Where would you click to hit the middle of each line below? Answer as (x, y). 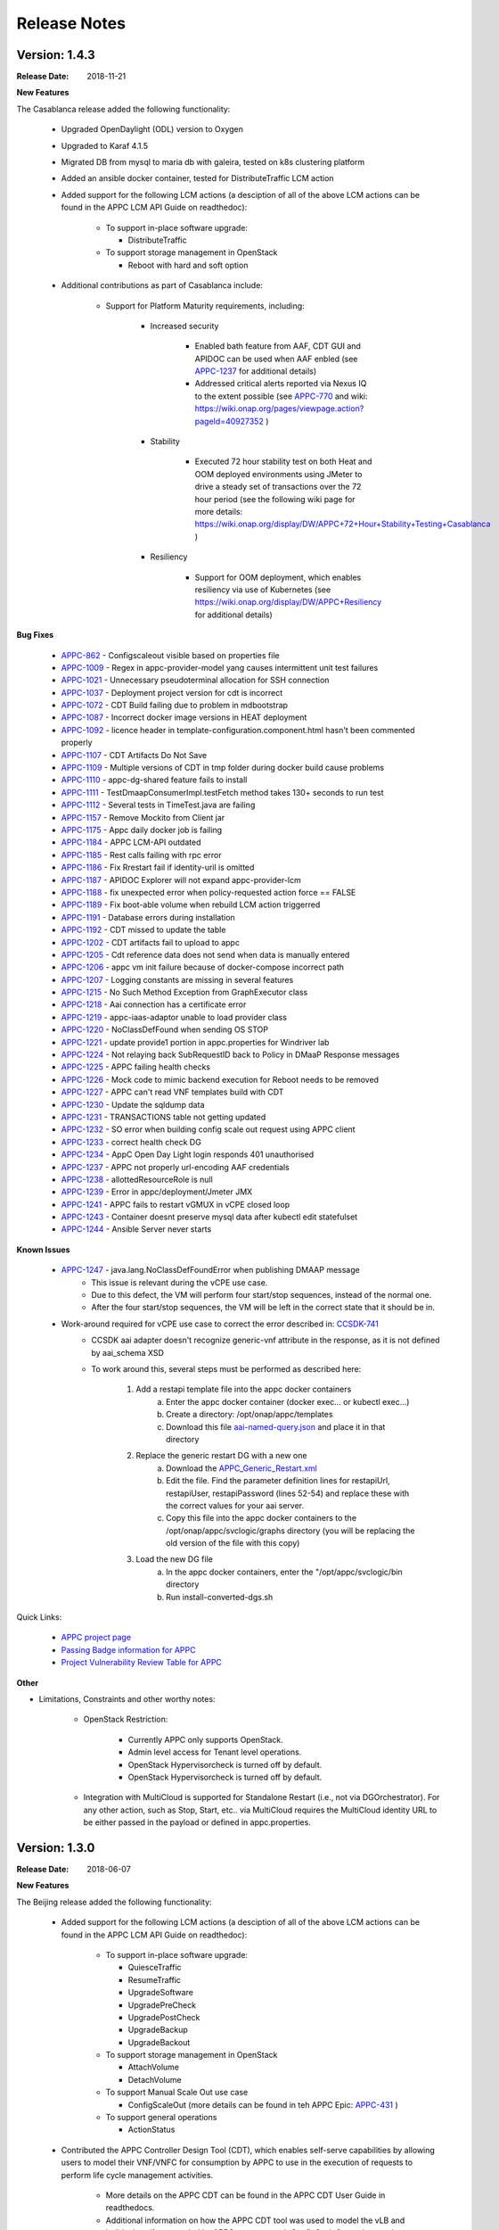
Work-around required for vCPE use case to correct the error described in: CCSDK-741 (220, 1324)
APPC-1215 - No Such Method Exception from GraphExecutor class (184, 992)
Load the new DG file (174, 1559)
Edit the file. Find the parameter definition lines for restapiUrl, (278, 1481)
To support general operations (161, 2118)
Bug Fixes (35, 635)
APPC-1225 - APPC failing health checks (136, 1067)
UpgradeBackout (159, 2042)
